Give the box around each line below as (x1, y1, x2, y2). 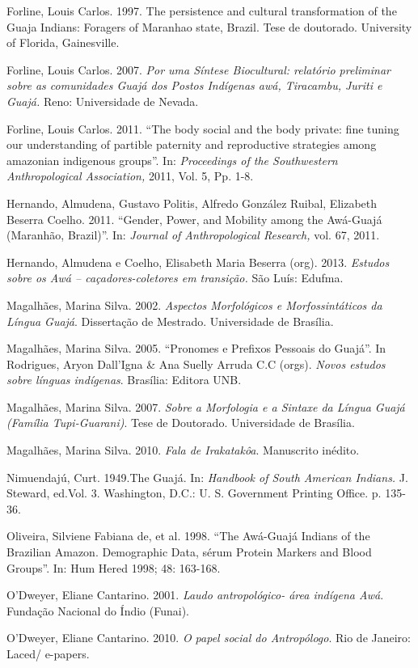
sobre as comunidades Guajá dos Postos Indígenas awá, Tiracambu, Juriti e (6, 77, 382, 94)
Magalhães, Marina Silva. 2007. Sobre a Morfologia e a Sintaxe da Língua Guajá (6, 398, 405, 415)
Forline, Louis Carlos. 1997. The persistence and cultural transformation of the (6, 2, 397, 19)
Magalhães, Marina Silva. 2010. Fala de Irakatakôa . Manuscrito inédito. (6, 442, 360, 459)
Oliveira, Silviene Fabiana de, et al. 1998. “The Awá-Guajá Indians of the (6, 527, 370, 544)
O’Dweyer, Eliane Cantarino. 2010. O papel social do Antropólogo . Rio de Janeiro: (6, 629, 411, 646)
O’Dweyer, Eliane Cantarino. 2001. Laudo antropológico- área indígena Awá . (6, 586, 384, 603)
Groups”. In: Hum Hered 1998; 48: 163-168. (6, 559, 221, 576)
